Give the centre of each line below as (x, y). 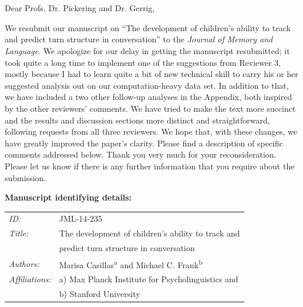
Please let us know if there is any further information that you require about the (150, 166)
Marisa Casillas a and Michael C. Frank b (131, 263)
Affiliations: (30, 279)
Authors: (24, 263)
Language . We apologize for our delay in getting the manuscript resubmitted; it (147, 50)
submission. (26, 177)
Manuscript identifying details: (68, 197)
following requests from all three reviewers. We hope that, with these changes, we (151, 131)
